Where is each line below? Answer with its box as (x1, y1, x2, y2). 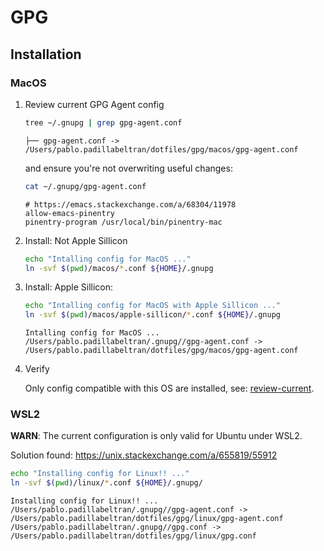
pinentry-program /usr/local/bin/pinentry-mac (24, 217, 223, 227)
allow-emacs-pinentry (24, 208, 115, 218)
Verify (24, 363, 50, 375)
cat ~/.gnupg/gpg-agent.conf (24, 181, 147, 191)
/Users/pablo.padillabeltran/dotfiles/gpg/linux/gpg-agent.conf (10, 514, 284, 524)
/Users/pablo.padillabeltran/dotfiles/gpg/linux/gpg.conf (10, 531, 257, 541)
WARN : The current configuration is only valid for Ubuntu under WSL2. (10, 430, 303, 442)
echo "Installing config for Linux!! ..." (10, 469, 190, 479)
